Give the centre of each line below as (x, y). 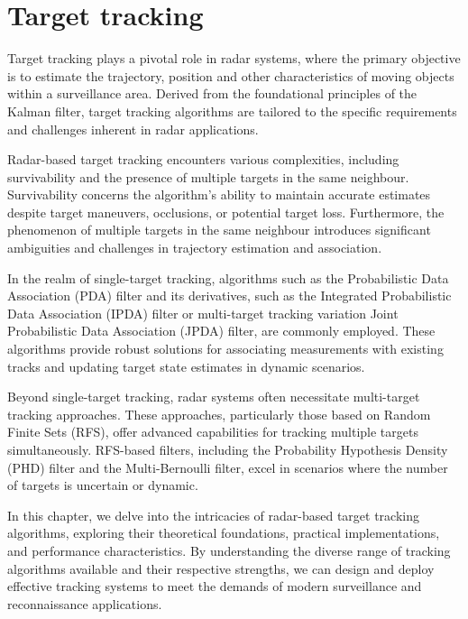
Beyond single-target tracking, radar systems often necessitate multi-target (214, 397)
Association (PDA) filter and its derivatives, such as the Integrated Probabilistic (229, 296)
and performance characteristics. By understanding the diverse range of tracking (229, 550)
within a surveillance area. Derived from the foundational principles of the (212, 93)
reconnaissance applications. (85, 603)
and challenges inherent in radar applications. (133, 129)
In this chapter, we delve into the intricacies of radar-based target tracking (214, 515)
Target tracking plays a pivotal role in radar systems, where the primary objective (234, 58)
